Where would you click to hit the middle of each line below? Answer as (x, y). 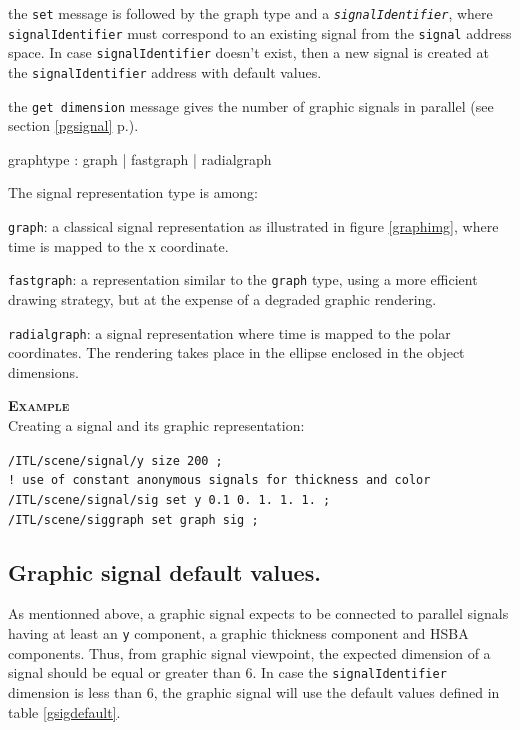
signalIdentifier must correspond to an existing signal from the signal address (260, 32)
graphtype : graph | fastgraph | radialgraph (140, 158)
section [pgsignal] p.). (73, 125)
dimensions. (43, 371)
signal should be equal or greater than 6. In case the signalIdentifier (227, 672)
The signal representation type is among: (133, 192)
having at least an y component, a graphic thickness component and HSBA (238, 633)
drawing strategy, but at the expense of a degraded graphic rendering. (222, 298)
